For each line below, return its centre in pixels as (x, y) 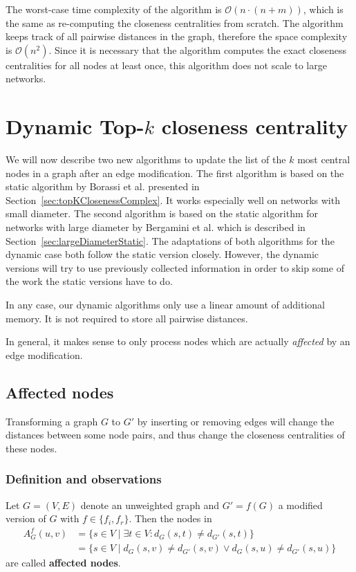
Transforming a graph (52, 421)
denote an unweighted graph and (150, 505)
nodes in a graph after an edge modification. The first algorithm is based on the (175, 173)
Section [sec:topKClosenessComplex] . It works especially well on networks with (173, 200)
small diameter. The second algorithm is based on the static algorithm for (162, 213)
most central (324, 159)
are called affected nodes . (63, 563)
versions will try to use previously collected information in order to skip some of (175, 267)
